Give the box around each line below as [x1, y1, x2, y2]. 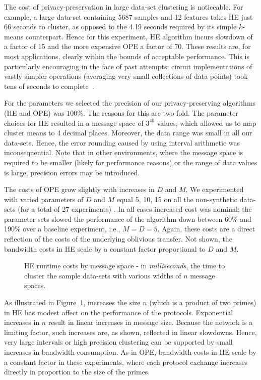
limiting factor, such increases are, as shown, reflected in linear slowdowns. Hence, [4, 326, 257, 337]
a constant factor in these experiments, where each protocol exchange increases [4, 356, 248, 367]
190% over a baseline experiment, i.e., [4, 223, 120, 234]
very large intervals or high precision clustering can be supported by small [4, 337, 233, 347]
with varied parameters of [4, 194, 84, 204]
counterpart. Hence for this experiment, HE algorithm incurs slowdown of [25, 31, 253, 41]
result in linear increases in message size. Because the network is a [48, 317, 253, 327]
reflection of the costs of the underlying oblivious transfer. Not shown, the [4, 233, 232, 244]
